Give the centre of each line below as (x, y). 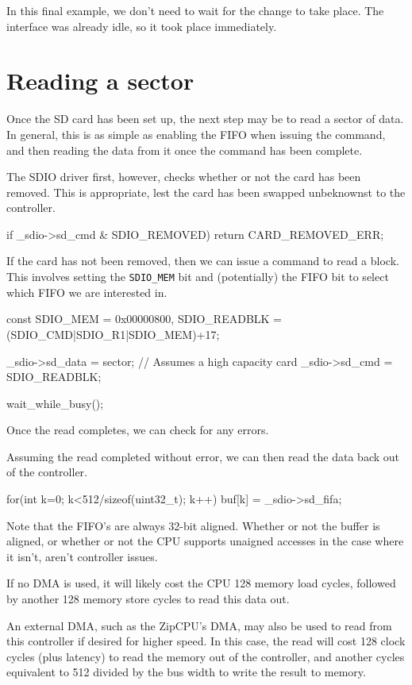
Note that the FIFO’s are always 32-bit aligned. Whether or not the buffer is (193, 525)
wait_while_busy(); (55, 403)
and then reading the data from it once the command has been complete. (185, 150)
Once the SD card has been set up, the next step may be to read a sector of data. (205, 119)
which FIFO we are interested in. (87, 292)
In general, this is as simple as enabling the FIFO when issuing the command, (196, 134)
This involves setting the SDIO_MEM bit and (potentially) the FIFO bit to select (198, 277)
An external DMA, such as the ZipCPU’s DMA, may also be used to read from (199, 625)
